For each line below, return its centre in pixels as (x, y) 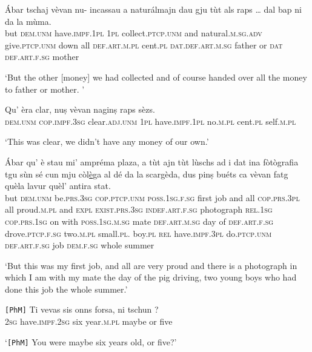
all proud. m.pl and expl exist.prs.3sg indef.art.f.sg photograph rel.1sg (139, 209)
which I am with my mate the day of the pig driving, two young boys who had (151, 277)
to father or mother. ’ (45, 89)
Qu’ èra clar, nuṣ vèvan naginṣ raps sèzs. (80, 109)
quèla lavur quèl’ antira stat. (58, 186)
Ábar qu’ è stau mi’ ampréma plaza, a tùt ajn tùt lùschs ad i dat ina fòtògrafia (152, 161)
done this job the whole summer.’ (66, 289)
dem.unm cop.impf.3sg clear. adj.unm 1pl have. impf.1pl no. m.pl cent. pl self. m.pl (151, 121)
